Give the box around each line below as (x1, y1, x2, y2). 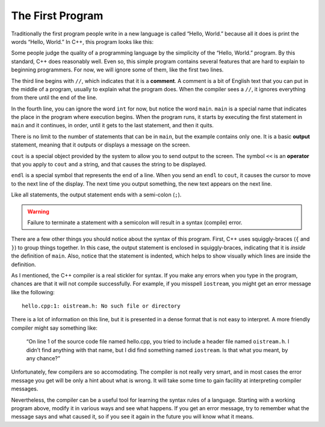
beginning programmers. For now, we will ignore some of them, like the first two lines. (11, 66, 224, 73)
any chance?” (26, 355, 60, 362)
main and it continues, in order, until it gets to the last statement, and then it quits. (11, 122, 214, 129)
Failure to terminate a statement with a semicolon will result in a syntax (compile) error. (27, 219, 243, 226)
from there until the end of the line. (11, 94, 97, 101)
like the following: (11, 288, 55, 295)
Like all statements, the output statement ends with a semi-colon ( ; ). (11, 191, 182, 198)
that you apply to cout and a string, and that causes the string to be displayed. (11, 161, 207, 168)
